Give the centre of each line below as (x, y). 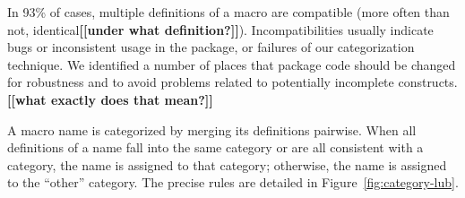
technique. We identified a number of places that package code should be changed (232, 64)
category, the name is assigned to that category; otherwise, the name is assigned (227, 164)
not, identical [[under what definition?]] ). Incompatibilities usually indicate (220, 29)
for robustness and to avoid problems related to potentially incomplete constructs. (232, 82)
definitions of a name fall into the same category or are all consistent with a (215, 147)
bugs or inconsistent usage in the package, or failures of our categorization (211, 47)
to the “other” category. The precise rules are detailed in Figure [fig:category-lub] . (233, 182)
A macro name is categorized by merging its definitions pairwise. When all (212, 129)
